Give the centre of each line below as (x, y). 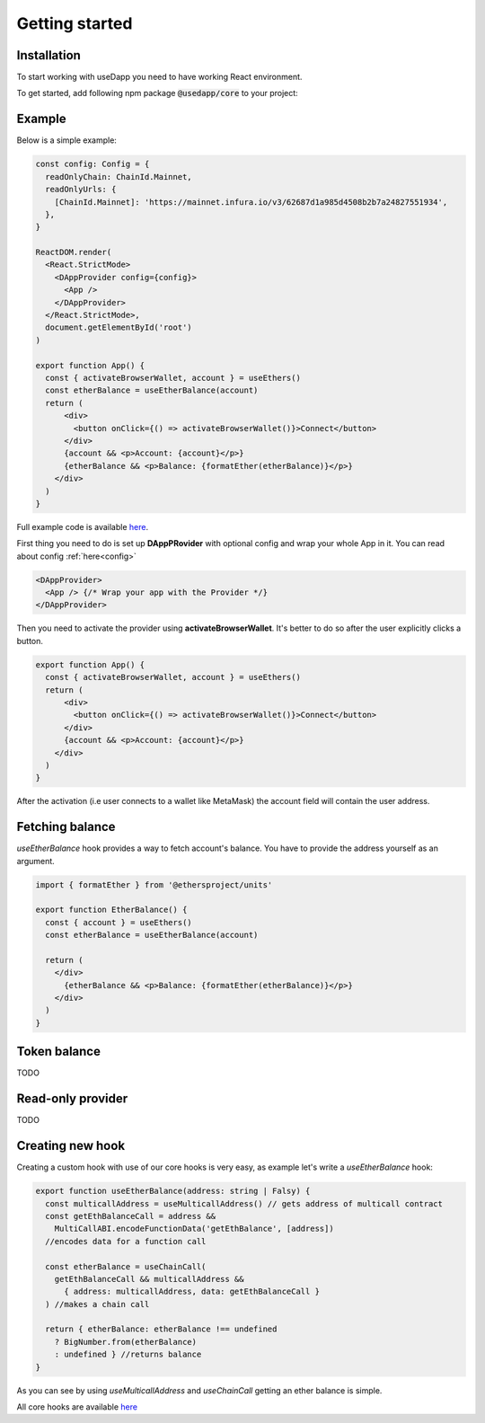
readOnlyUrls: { (81, 190)
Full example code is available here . (82, 526)
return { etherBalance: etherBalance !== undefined (161, 1329)
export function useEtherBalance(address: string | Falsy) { (173, 1191)
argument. (36, 861)
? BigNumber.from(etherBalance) (126, 1342)
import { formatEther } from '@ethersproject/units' (154, 884)
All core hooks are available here (77, 1407)
